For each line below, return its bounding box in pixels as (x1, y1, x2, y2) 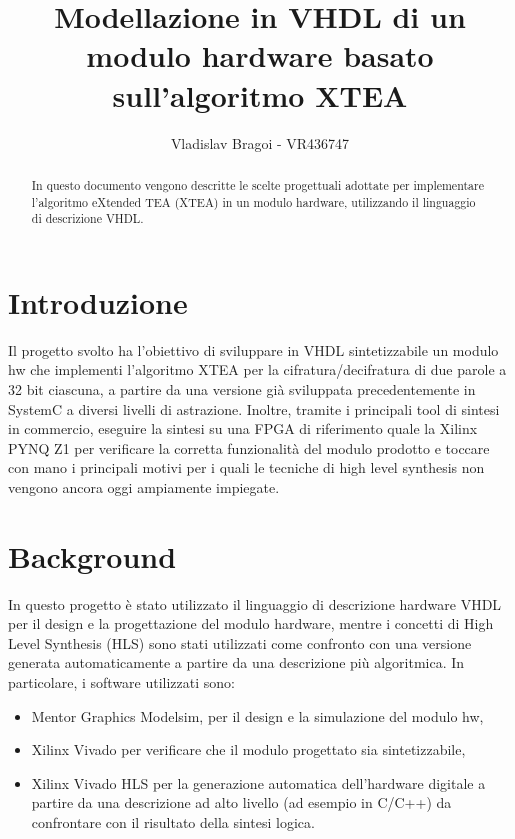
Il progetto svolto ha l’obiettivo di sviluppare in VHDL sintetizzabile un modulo (8, 339, 499, 360)
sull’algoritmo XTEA (112, 74, 408, 115)
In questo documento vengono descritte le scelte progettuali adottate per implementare (31, 176, 484, 193)
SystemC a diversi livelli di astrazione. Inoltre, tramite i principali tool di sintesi (8, 398, 500, 419)
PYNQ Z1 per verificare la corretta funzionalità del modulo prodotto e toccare (8, 437, 490, 458)
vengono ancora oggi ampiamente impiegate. (8, 476, 280, 497)
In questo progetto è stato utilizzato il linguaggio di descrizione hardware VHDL (8, 593, 502, 614)
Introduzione (8, 281, 188, 322)
